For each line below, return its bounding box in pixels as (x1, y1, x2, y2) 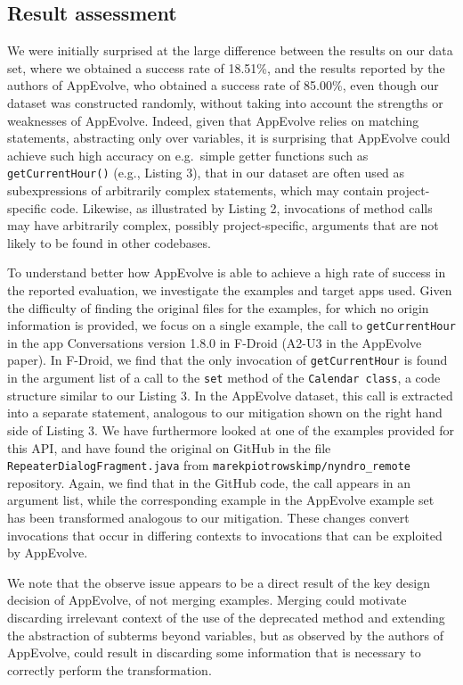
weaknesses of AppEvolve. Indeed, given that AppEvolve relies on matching (7, 111, 419, 129)
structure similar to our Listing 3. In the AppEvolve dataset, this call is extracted (7, 385, 453, 404)
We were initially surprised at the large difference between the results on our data (7, 41, 453, 60)
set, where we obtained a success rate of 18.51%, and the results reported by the (7, 58, 445, 77)
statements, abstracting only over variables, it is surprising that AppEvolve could (7, 128, 451, 147)
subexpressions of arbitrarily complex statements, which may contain (7, 181, 384, 200)
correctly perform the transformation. (7, 660, 212, 679)
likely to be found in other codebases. (7, 233, 211, 252)
